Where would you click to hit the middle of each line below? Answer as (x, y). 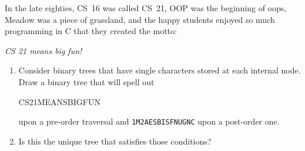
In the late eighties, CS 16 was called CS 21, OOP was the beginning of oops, (146, 8)
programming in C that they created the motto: (91, 31)
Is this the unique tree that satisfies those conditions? (115, 141)
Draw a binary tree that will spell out (86, 81)
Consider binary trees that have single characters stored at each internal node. (160, 70)
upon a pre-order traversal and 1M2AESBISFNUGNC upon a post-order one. (149, 121)
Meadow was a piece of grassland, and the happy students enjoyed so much (140, 19)
